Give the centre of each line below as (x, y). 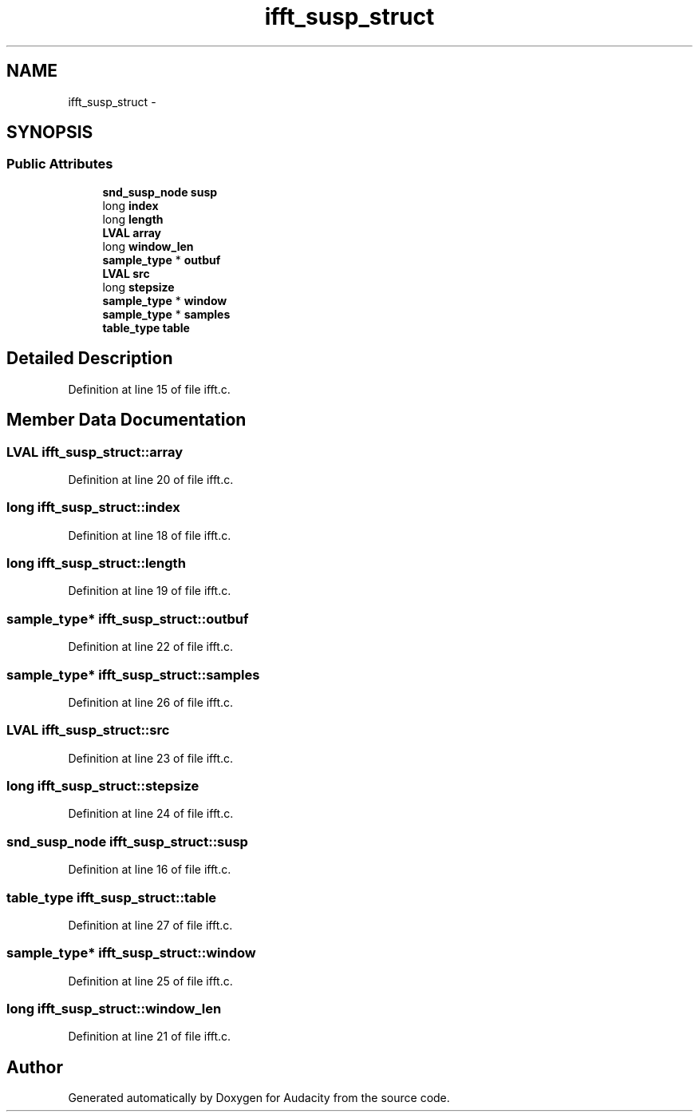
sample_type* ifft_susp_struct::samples (133, 674)
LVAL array (132, 232)
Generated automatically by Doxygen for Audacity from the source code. (259, 1098)
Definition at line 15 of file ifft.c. (149, 389)
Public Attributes (60, 164)
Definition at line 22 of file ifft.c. (150, 647)
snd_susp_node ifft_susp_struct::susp (127, 841)
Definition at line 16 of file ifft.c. (150, 870)
